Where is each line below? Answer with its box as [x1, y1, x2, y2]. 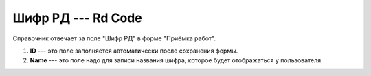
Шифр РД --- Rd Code [12, 10, 142, 25]
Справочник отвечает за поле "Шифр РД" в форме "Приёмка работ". [12, 34, 216, 42]
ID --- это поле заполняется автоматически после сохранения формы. [30, 47, 238, 55]
